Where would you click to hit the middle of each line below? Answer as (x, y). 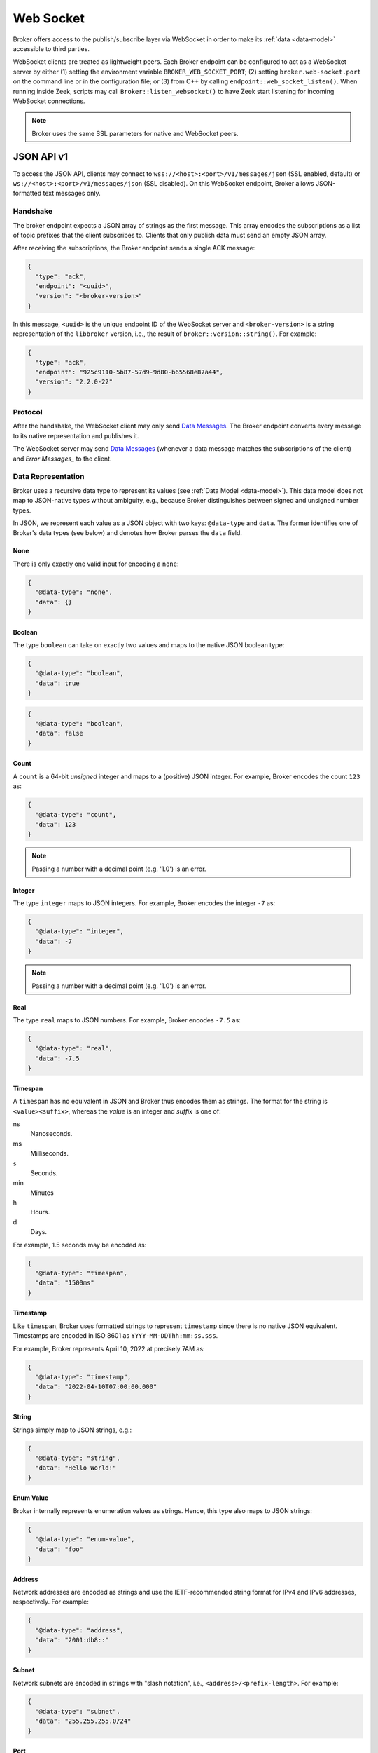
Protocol (28, 412)
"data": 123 (56, 824)
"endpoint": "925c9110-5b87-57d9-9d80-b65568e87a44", (129, 372)
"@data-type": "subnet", (78, 1711)
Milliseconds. (50, 1153)
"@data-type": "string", (78, 1458)
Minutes (42, 1193)
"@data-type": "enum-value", (85, 1539)
